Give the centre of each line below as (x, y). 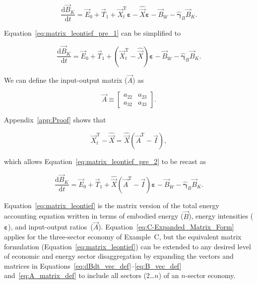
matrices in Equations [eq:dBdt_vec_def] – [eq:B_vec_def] (93, 265)
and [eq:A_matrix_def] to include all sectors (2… (79, 275)
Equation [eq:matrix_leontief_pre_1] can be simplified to (93, 33)
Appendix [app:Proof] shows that (55, 120)
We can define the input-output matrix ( (66, 80)
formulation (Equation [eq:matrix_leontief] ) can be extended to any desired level (128, 246)
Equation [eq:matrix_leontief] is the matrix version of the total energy (112, 205)
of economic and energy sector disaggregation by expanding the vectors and (119, 256)
